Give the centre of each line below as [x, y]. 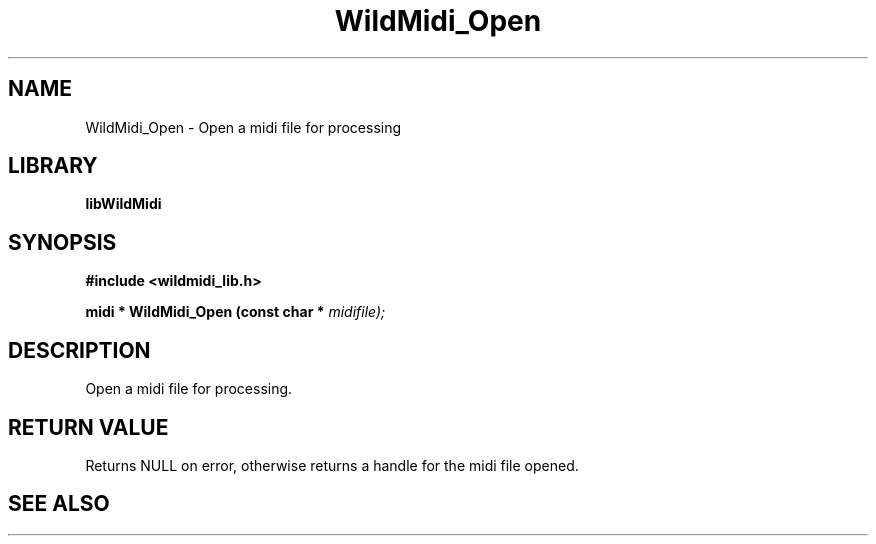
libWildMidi [123, 204]
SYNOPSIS [62, 242]
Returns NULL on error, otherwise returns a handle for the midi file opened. [332, 465]
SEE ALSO [59, 504]
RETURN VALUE [88, 427]
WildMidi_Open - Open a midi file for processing [243, 127]
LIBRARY [53, 166]
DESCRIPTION [79, 350]
